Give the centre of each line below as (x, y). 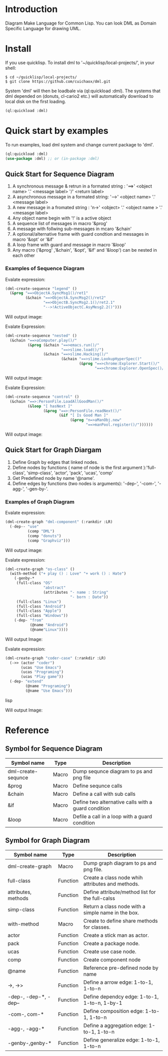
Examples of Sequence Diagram (45, 268)
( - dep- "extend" (26, 681)
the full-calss (99, 898)
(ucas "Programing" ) (42, 672)
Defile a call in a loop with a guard (112, 816)
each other (23, 255)
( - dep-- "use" (24, 527)
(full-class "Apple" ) (39, 611)
